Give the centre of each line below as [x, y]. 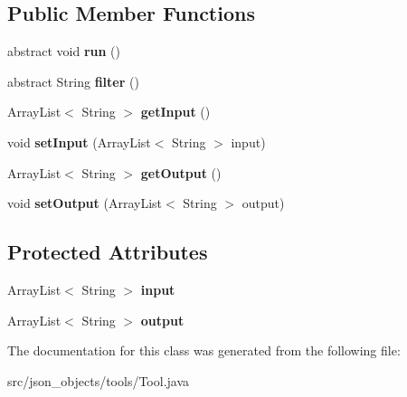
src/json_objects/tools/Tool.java [99, 380]
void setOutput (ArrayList [85, 203]
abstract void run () [64, 51]
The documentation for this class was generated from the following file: [204, 350]
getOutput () [181, 172]
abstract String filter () [73, 81]
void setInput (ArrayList [79, 142]
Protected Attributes [108, 252]
